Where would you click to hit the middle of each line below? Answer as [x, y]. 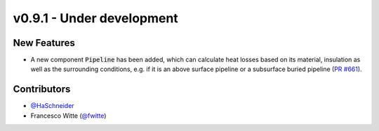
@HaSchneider [52, 106]
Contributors [42, 90]
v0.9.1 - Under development [95, 18]
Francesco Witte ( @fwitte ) [68, 116]
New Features [44, 43]
